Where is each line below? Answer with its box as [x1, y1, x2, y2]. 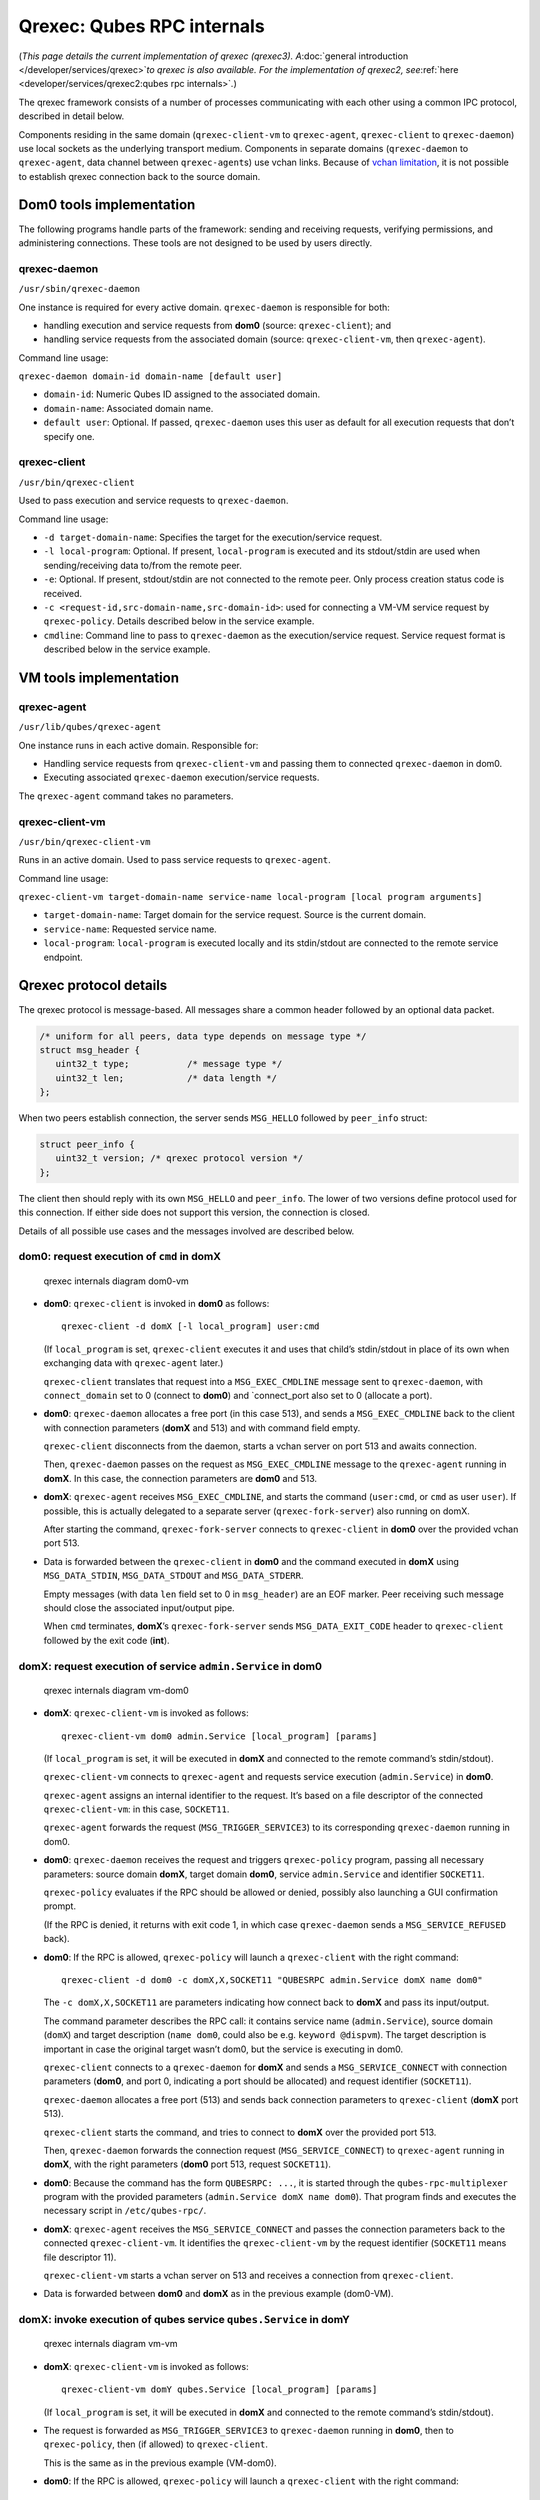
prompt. [43, 1900, 77, 1912]
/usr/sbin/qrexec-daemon [18, 283, 140, 295]
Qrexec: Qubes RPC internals [18, 15, 265, 37]
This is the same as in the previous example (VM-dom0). [43, 2456, 277, 2469]
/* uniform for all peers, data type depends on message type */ [39, 1030, 367, 1042]
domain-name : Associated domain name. [43, 402, 214, 414]
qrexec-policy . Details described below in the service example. [43, 615, 315, 627]
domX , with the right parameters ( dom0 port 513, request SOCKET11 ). [43, 2158, 332, 2170]
